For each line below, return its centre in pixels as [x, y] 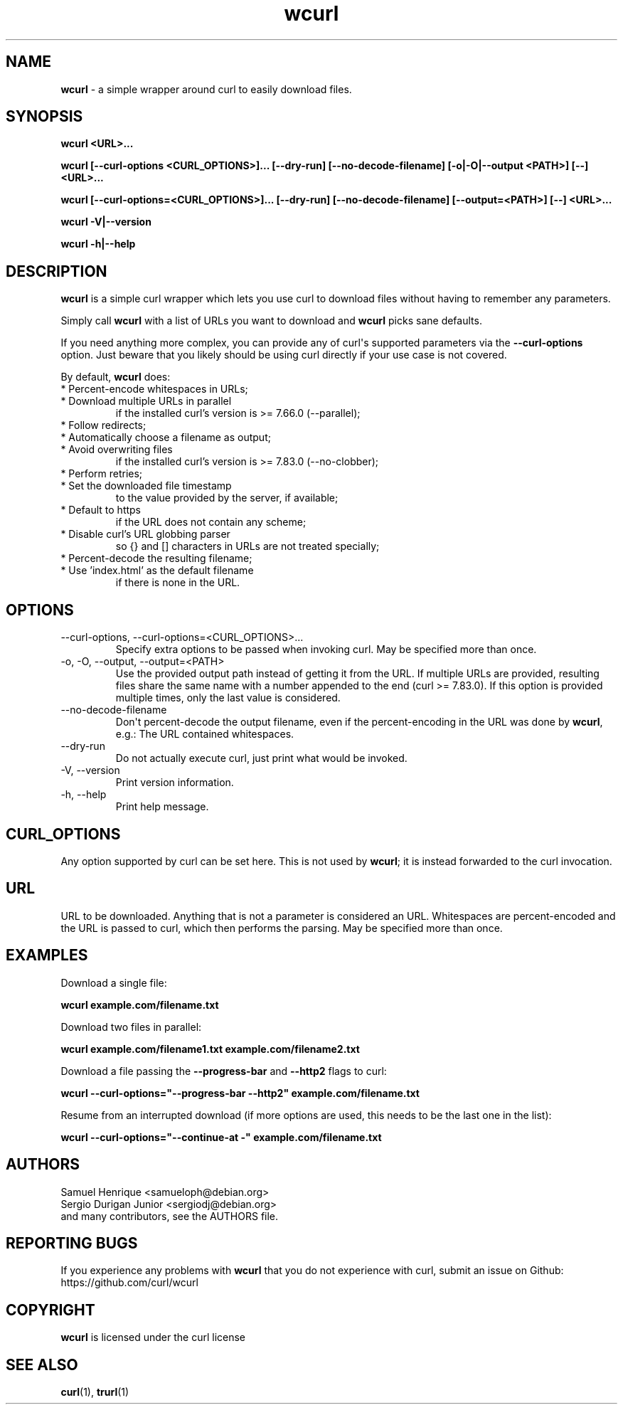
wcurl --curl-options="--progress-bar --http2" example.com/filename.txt [240, 1093]
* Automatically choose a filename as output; [166, 438]
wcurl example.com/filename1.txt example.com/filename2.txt [210, 1049]
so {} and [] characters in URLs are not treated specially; [247, 546]
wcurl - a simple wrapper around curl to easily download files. [206, 89]
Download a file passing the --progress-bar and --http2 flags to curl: [224, 1071]
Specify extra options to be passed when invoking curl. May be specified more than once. [326, 650]
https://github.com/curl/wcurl [129, 1283]
